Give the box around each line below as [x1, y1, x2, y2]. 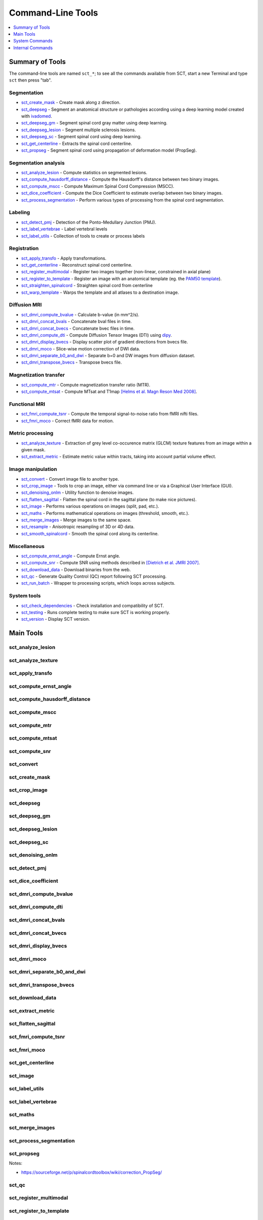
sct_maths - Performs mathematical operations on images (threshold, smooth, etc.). [21, 510, 189, 516]
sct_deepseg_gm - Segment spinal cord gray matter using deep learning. [21, 120, 168, 126]
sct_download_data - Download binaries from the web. [21, 567, 131, 572]
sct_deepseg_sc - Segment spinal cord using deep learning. [21, 134, 142, 140]
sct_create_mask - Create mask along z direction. [21, 100, 121, 105]
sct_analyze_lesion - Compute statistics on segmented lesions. [21, 170, 148, 176]
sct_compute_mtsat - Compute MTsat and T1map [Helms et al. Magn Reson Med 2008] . [21, 388, 197, 395]
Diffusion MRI [9, 302, 42, 308]
